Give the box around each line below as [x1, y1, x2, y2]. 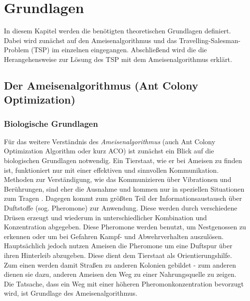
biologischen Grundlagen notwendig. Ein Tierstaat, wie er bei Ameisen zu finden [4, 155, 242, 166]
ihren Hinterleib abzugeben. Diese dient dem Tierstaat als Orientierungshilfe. [4, 250, 232, 260]
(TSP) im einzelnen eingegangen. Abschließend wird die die [31, 45, 207, 55]
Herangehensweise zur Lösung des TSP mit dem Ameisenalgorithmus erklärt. [4, 54, 232, 64]
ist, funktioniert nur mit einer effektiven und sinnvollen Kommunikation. [4, 165, 219, 175]
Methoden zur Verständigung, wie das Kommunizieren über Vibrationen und [4, 174, 232, 184]
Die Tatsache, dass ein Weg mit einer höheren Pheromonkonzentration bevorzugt [4, 278, 244, 288]
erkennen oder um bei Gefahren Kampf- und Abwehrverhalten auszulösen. [4, 231, 224, 241]
